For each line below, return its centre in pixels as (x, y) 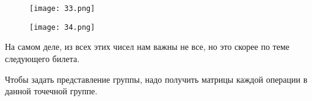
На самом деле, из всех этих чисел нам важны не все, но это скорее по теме (147, 47)
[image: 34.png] (62, 27)
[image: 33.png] (62, 9)
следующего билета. (42, 58)
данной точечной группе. (51, 91)
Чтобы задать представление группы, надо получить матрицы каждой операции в (156, 79)
